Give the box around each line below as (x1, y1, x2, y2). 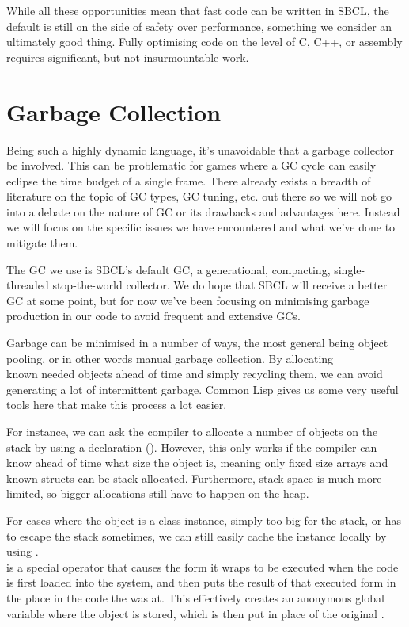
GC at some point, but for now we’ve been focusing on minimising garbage (6, 292, 369, 308)
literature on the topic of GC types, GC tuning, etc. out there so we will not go (6, 188, 392, 205)
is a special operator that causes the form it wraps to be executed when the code (6, 558, 399, 575)
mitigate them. (6, 235, 78, 251)
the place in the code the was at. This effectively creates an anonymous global (6, 589, 384, 606)
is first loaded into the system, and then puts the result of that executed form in (6, 574, 396, 591)
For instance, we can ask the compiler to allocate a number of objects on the (6, 423, 378, 439)
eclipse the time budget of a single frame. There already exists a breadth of (6, 172, 371, 189)
